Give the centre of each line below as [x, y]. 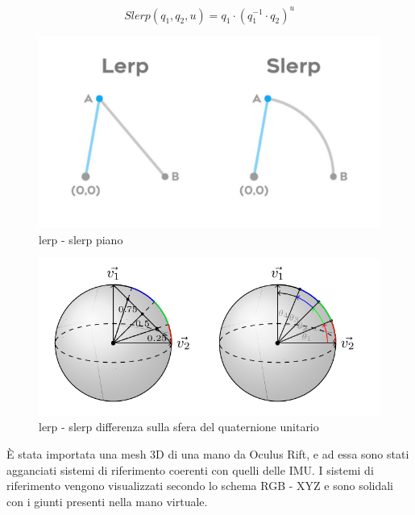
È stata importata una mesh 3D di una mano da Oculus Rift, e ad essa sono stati [208, 454]
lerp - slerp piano [81, 239]
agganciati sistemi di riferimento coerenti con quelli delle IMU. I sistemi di [190, 469]
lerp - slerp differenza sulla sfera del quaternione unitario [179, 427]
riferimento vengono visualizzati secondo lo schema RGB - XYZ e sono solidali [200, 486]
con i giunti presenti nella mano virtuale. [107, 501]
